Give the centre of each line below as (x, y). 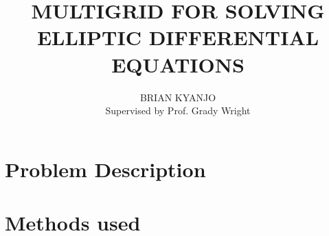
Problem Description (105, 169)
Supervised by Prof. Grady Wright (178, 110)
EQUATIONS (178, 64)
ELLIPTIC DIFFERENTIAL (178, 37)
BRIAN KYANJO (178, 97)
